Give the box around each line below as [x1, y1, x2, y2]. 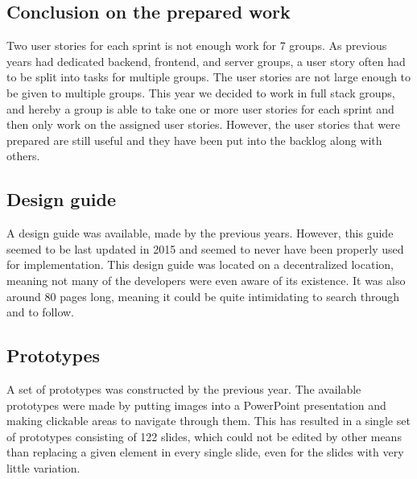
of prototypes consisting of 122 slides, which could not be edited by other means [6, 427, 402, 444]
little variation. [6, 459, 81, 476]
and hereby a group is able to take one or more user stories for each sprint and [6, 100, 394, 117]
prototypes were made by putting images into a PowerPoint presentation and [6, 396, 386, 413]
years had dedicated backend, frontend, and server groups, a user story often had [6, 52, 406, 69]
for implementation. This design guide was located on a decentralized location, [6, 256, 394, 273]
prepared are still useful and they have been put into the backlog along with [6, 131, 382, 148]
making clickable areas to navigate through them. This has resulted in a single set [6, 412, 411, 429]
